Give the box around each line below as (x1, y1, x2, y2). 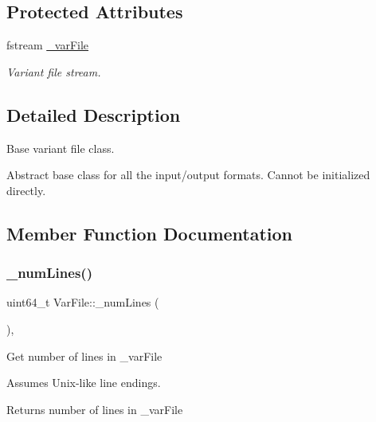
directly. (6, 182, 46, 198)
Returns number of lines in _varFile (6, 401, 183, 417)
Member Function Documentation (6, 221, 293, 245)
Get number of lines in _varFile (6, 347, 163, 364)
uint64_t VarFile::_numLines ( (6, 294, 159, 311)
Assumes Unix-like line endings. (6, 374, 161, 391)
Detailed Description (6, 102, 181, 127)
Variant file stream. (6, 63, 101, 80)
